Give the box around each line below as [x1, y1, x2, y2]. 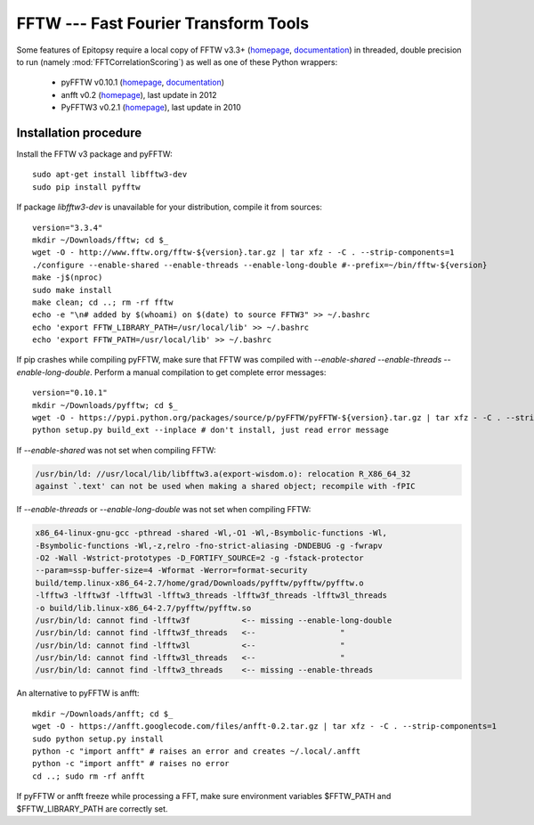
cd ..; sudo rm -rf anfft [32, 771, 146, 781]
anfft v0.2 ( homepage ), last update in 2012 [61, 89, 217, 100]
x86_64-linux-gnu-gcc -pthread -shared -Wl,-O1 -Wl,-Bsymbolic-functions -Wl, [35, 528, 387, 538]
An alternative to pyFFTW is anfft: [16, 688, 140, 698]
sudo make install [32, 285, 113, 295]
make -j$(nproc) [32, 273, 103, 282]
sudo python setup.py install [32, 733, 165, 744]
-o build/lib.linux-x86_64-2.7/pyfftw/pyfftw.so [35, 602, 252, 613]
